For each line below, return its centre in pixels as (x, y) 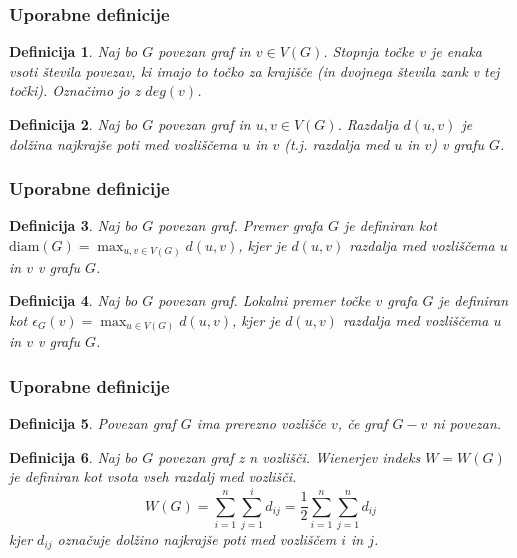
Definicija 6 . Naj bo (73, 456)
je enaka (456, 51)
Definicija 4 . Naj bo (73, 300)
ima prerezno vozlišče (261, 423)
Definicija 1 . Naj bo (73, 51)
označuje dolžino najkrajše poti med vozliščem (197, 538)
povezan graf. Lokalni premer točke (264, 300)
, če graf (362, 423)
